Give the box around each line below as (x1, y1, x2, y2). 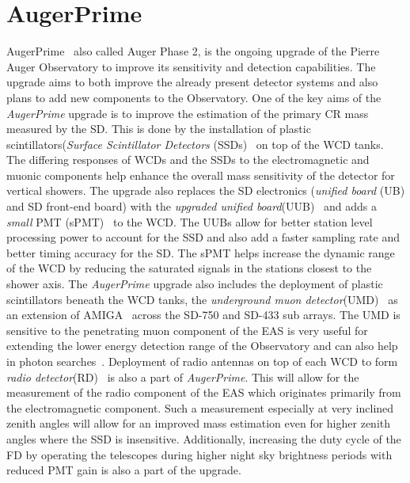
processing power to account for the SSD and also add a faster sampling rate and (6, 229, 400, 245)
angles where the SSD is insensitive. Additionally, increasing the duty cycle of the (6, 430, 401, 447)
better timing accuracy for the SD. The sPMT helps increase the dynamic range (6, 244, 395, 261)
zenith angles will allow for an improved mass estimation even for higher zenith (6, 415, 391, 432)
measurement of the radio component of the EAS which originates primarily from (6, 384, 401, 401)
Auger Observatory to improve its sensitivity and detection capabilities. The (6, 58, 376, 74)
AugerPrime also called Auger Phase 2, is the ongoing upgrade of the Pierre (6, 43, 380, 59)
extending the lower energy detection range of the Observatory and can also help (6, 337, 398, 354)
